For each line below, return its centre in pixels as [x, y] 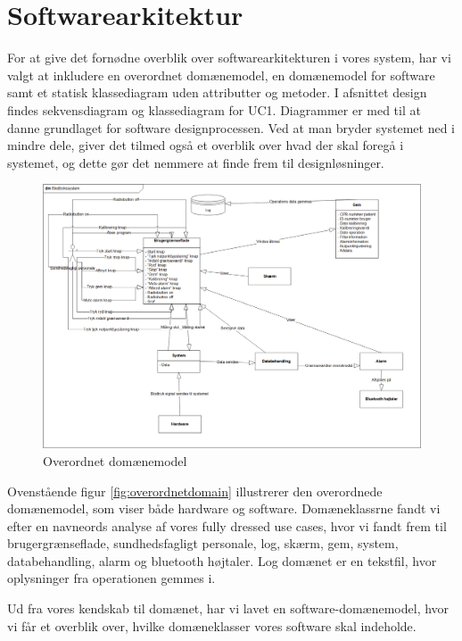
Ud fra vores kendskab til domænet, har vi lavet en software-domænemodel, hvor [228, 608]
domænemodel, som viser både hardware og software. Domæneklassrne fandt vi [224, 508]
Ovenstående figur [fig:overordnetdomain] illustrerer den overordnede [195, 491]
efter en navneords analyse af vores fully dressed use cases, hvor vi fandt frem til [227, 525]
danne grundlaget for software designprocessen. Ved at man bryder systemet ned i [231, 127]
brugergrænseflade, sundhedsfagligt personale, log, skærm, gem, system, [203, 543]
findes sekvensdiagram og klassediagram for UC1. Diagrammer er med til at [214, 109]
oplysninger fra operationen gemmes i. [111, 578]
